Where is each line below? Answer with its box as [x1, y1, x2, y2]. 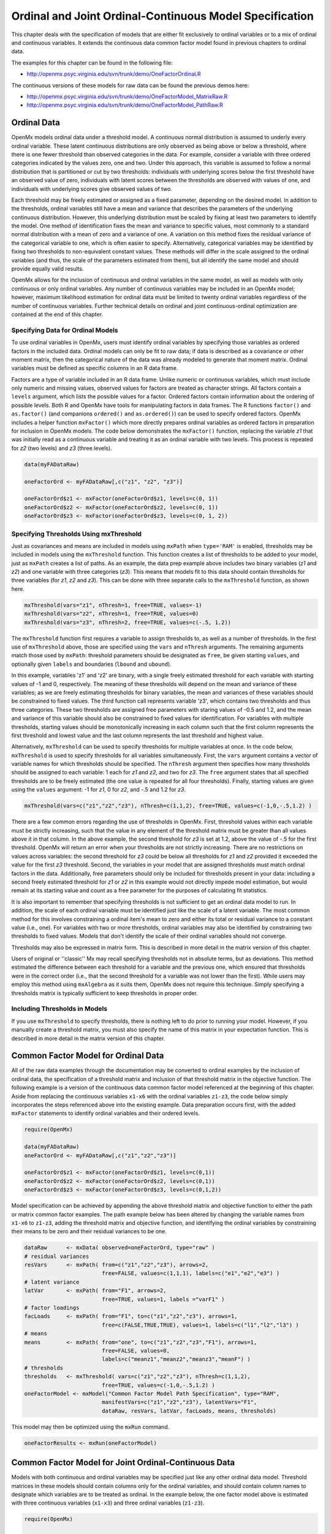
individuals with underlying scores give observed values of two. [11, 185, 173, 193]
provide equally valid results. [11, 265, 84, 272]
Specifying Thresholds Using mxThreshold [11, 530, 142, 538]
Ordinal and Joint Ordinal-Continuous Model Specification [11, 9, 314, 23]
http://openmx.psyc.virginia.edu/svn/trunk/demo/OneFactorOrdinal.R [26, 71, 201, 78]
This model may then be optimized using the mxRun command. [11, 1423, 170, 1430]
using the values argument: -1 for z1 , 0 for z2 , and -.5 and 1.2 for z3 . [11, 786, 186, 793]
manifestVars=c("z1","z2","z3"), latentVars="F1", [101, 1399, 257, 1406]
